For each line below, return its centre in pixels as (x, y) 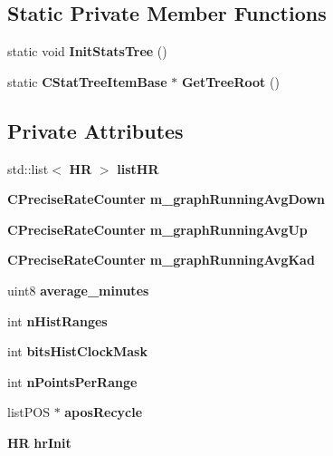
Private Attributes (95, 130)
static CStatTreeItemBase (87, 81)
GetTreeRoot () (230, 81)
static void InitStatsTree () (87, 51)
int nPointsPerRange (72, 381)
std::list (28, 168)
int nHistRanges (57, 320)
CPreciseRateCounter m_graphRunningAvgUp (157, 229)
